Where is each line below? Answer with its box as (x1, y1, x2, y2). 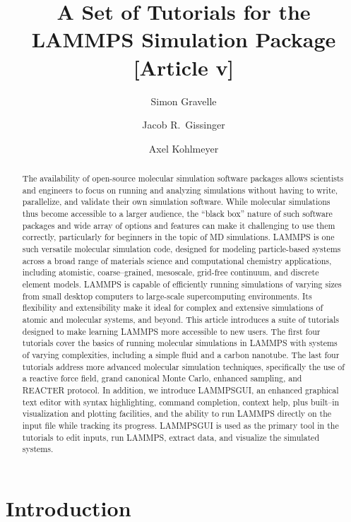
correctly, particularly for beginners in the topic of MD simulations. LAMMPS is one (22, 231, 335, 243)
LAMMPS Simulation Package (31, 25, 336, 54)
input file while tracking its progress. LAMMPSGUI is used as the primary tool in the (22, 419, 339, 431)
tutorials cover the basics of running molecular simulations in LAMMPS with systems (22, 337, 338, 349)
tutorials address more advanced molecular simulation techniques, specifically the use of (22, 360, 345, 372)
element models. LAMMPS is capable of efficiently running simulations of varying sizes (22, 278, 342, 290)
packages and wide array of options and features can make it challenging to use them (22, 219, 335, 231)
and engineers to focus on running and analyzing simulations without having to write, (22, 184, 338, 196)
